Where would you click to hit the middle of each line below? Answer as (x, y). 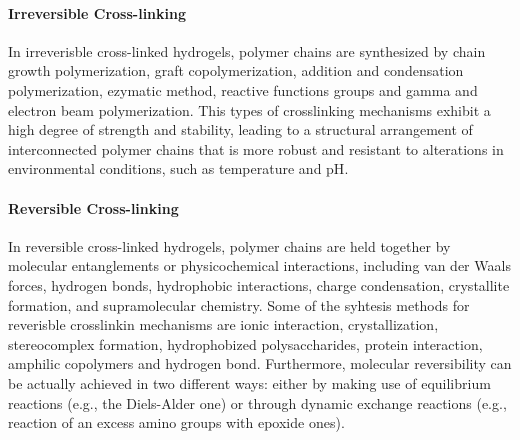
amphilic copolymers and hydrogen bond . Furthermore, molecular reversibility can (260, 363)
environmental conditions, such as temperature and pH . (178, 168)
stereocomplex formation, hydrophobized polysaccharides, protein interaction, (245, 343)
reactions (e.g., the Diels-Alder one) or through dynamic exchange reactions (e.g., (257, 402)
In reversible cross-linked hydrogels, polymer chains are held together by (229, 245)
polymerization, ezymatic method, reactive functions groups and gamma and (243, 89)
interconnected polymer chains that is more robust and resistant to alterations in (256, 148)
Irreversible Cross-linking (97, 12)
